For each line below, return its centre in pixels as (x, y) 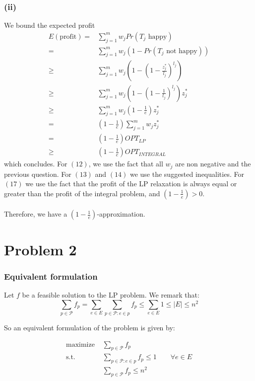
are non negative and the (213, 164)
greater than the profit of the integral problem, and (82, 193)
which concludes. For (36, 164)
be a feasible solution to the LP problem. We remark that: (111, 295)
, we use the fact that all (126, 164)
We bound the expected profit (50, 25)
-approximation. (121, 214)
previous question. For (38, 174)
